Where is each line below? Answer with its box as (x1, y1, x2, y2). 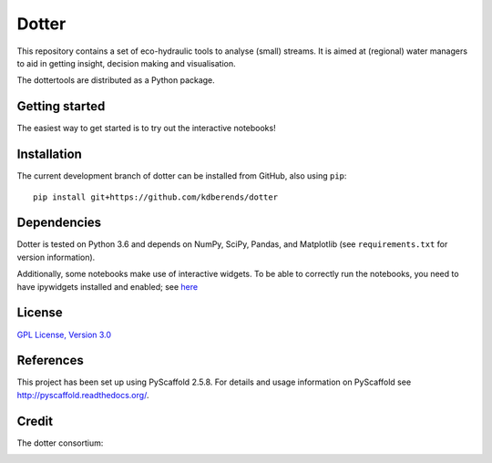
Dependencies (16, 215, 102, 231)
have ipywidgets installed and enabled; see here (16, 281, 199, 292)
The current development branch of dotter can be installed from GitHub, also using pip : (16, 170, 347, 181)
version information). (16, 252, 96, 262)
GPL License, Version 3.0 (16, 329, 112, 340)
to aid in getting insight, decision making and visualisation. (16, 57, 236, 68)
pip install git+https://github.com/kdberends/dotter (33, 191, 278, 202)
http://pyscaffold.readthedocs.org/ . (16, 389, 149, 400)
